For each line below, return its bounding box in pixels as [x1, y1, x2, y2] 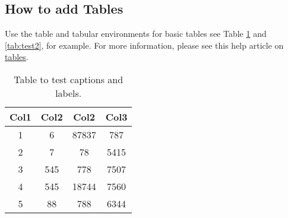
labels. [55, 86, 82, 100]
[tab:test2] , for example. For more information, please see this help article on [5, 39, 284, 51]
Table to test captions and [14, 72, 124, 86]
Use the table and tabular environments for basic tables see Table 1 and [5, 27, 267, 40]
